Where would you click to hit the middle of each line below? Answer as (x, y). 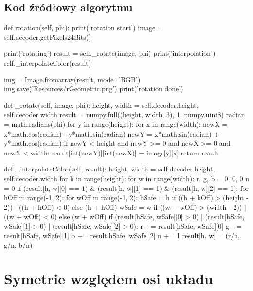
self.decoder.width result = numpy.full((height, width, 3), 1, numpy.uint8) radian (125, 114)
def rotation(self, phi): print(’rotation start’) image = (83, 27)
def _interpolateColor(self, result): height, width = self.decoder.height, (109, 169)
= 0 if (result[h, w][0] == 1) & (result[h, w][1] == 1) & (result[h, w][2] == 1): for (126, 188)
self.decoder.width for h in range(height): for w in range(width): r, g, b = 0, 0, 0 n (126, 178)
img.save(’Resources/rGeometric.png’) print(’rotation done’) (94, 89)
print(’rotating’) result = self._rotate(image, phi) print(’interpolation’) (110, 53)
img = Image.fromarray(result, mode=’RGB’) (72, 79)
